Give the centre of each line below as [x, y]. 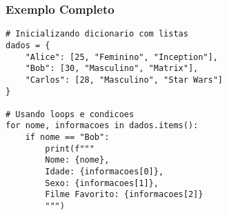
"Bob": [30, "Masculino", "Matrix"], [112, 69]
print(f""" [70, 149]
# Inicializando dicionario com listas [97, 34]
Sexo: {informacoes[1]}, [102, 183]
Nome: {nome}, [77, 160]
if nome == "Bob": [67, 137]
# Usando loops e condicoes [70, 114]
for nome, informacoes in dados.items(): [102, 126]
